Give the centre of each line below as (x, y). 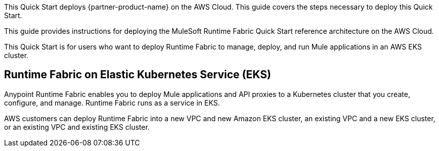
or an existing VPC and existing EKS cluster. (77, 127)
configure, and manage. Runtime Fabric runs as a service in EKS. (112, 103)
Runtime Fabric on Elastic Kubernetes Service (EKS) (138, 75)
